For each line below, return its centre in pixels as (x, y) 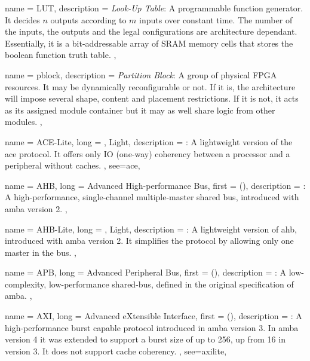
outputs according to (88, 19)
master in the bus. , (41, 252)
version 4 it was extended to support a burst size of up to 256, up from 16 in (145, 339)
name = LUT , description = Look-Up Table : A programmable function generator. (154, 8)
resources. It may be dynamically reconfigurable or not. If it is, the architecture (150, 86)
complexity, (26, 284)
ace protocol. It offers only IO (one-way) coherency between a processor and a (148, 153)
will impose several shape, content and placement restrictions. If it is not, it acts (152, 98)
